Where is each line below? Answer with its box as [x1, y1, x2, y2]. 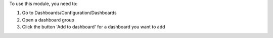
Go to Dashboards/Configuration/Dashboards [22, 10, 117, 16]
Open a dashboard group [22, 16, 74, 22]
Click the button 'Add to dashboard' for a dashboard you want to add [22, 24, 165, 30]
